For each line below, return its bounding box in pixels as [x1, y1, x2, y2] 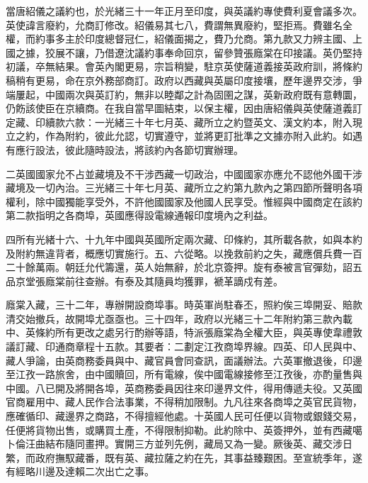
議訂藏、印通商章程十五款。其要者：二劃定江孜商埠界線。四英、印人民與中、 [6, 339, 362, 354]
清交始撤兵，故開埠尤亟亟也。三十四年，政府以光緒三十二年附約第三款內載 [6, 311, 352, 326]
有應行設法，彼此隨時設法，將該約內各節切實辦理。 [6, 142, 243, 157]
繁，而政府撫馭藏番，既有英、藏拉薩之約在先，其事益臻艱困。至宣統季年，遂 [6, 450, 362, 465]
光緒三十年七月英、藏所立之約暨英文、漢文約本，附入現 [104, 114, 362, 129]
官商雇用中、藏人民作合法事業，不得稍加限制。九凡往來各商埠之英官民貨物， [6, 394, 362, 409]
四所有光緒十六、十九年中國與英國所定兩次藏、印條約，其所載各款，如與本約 [6, 231, 362, 246]
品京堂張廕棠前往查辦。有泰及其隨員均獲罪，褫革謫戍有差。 [6, 273, 283, 288]
